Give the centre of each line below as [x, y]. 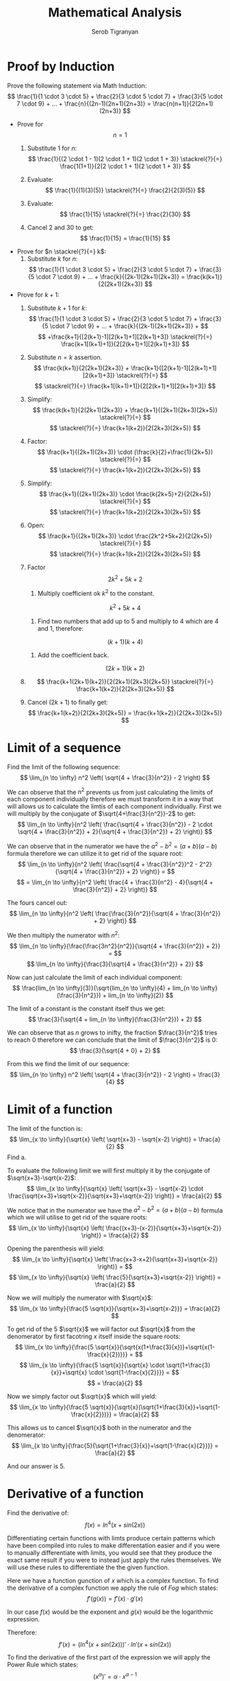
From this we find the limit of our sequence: [68, 1063]
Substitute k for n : [52, 258]
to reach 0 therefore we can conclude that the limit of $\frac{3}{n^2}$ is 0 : [112, 1039]
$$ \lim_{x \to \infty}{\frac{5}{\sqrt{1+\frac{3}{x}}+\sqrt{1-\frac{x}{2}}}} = [115, 1446]
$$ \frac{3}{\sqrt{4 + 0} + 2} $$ [115, 1050]
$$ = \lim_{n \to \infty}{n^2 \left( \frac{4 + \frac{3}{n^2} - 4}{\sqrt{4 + [115, 882]
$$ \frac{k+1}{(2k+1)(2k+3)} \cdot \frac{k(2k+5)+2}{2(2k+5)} [125, 494]
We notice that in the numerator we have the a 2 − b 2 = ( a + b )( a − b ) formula [115, 1209]
